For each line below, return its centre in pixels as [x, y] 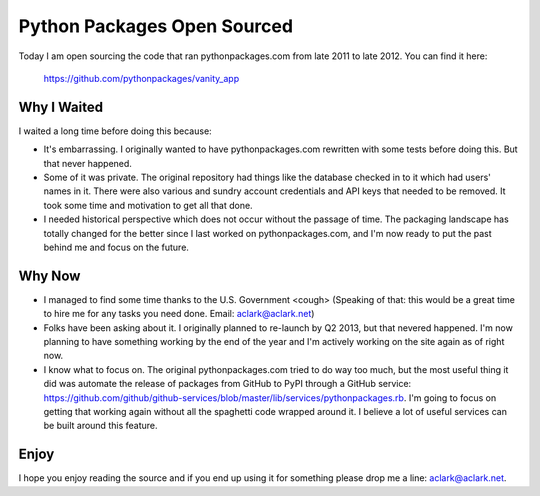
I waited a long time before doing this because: [115, 131]
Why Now [49, 275]
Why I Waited [61, 106]
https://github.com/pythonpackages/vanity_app [141, 78]
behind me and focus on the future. [116, 247]
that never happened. [87, 163]
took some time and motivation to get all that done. [148, 205]
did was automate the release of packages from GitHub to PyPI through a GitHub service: [227, 384]
